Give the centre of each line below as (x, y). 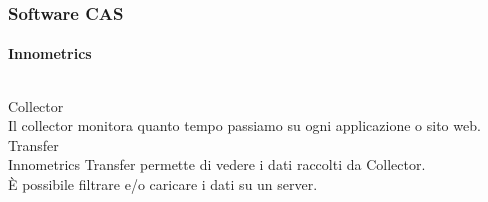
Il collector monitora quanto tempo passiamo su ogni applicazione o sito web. (244, 125)
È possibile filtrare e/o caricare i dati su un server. (163, 184)
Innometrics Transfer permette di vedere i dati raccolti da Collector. (217, 164)
